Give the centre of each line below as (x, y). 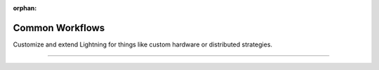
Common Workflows (59, 28)
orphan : (25, 8)
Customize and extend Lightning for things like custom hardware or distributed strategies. (143, 44)
